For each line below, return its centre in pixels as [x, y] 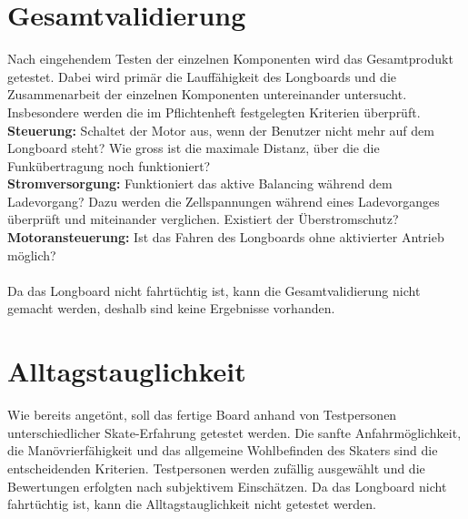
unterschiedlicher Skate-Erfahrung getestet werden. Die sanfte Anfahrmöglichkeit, [234, 432]
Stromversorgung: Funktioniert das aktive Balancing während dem [200, 183]
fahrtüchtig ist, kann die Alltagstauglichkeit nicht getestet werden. [192, 504]
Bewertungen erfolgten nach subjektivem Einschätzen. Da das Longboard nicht [227, 486]
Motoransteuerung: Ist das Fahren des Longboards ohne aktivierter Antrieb [226, 237]
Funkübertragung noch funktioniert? [109, 165]
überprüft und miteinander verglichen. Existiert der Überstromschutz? [203, 219]
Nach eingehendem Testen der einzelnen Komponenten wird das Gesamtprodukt [230, 59]
